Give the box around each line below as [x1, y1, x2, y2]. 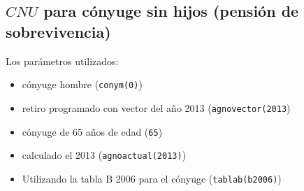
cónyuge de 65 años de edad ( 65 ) [22, 124, 163, 139]
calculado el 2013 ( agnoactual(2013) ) [22, 148, 187, 162]
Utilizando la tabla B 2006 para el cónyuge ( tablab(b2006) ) [22, 171, 282, 185]
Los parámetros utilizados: [6, 53, 119, 68]
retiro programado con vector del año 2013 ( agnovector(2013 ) [22, 100, 291, 115]
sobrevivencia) [6, 20, 111, 42]
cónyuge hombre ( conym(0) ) [22, 77, 143, 92]
